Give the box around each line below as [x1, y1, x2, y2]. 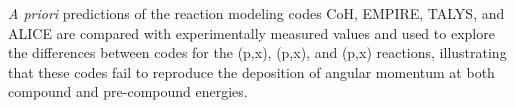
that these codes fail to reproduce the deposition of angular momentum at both [8, 61, 495, 82]
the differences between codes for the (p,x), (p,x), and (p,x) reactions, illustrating [8, 42, 507, 63]
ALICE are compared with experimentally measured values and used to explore [8, 22, 495, 43]
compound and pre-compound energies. [8, 81, 248, 102]
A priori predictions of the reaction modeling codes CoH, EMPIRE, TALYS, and [8, 3, 505, 23]
